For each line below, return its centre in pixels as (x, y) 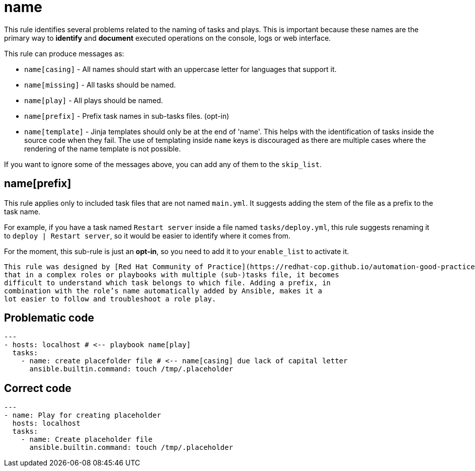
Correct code (38, 388)
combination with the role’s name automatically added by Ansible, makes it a (163, 291)
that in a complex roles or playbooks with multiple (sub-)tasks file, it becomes (172, 274)
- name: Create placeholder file (87, 440)
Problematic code (49, 318)
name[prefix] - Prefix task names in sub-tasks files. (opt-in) (127, 116)
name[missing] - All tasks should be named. (100, 85)
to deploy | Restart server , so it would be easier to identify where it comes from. (147, 235)
